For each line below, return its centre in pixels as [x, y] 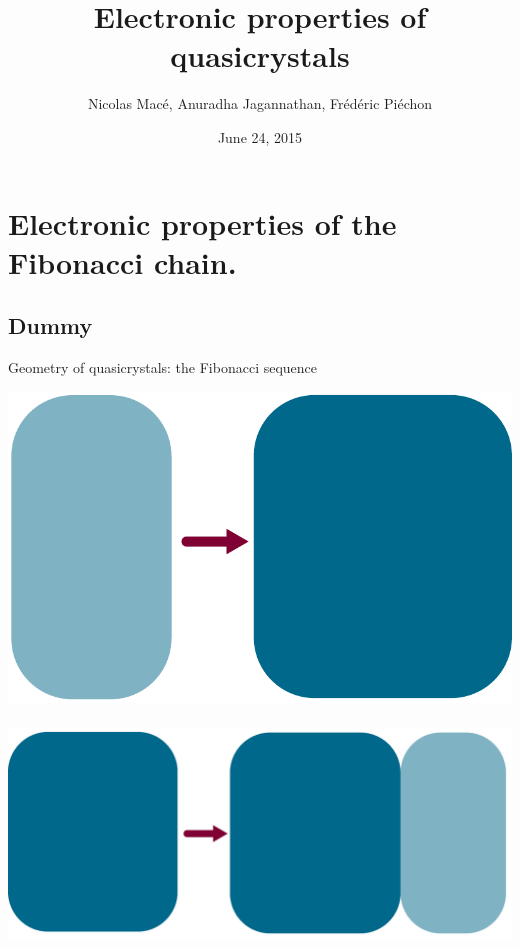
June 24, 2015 [260, 136]
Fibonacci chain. [122, 261]
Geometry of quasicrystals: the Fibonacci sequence [163, 367]
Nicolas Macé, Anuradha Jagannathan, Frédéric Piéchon [260, 103]
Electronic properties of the [202, 222]
